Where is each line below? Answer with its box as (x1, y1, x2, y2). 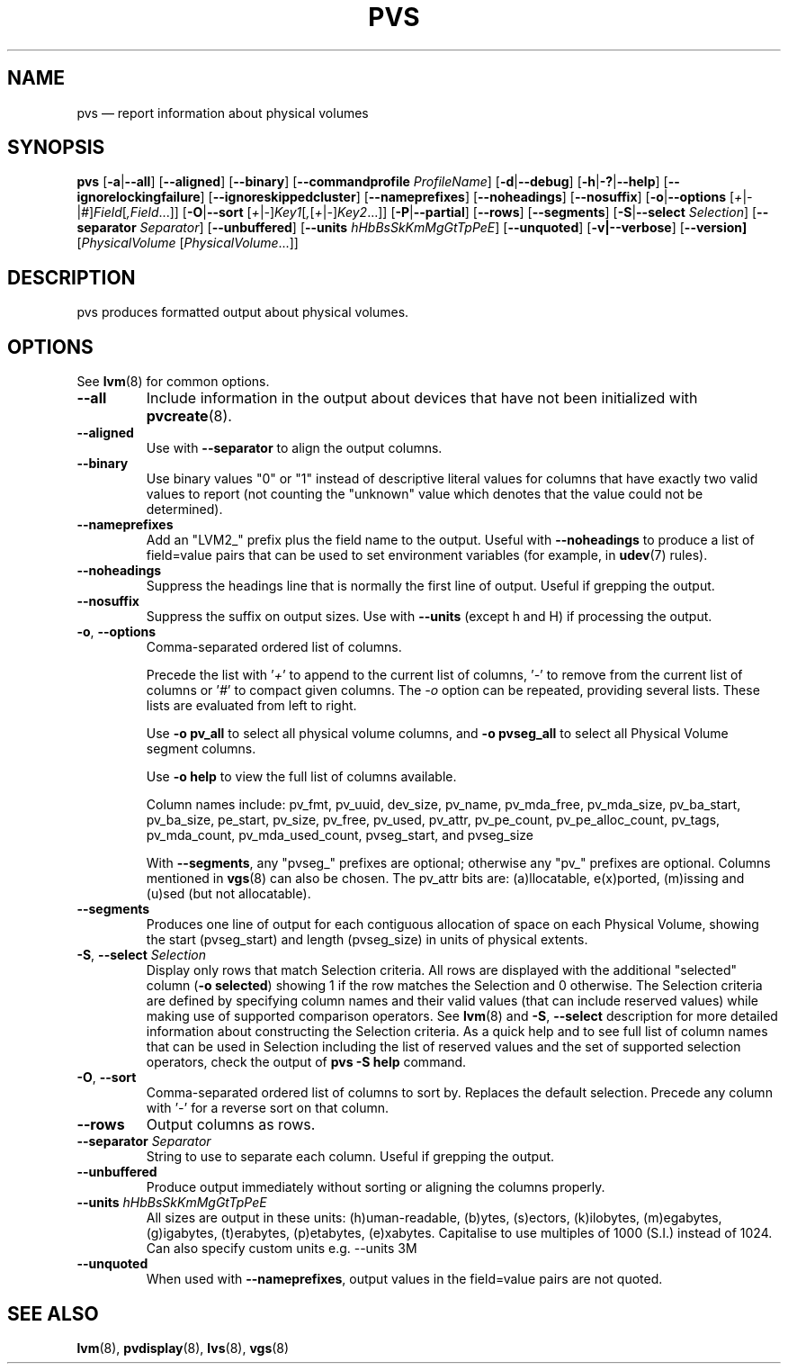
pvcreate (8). (146, 407, 232, 426)
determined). (146, 501, 223, 518)
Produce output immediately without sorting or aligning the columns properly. (146, 1179, 605, 1195)
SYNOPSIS (7, 136, 105, 159)
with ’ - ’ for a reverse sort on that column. (146, 1100, 390, 1116)
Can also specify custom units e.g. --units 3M (146, 1240, 417, 1257)
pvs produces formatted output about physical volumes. (76, 304, 409, 320)
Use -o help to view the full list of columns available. (146, 769, 457, 785)
